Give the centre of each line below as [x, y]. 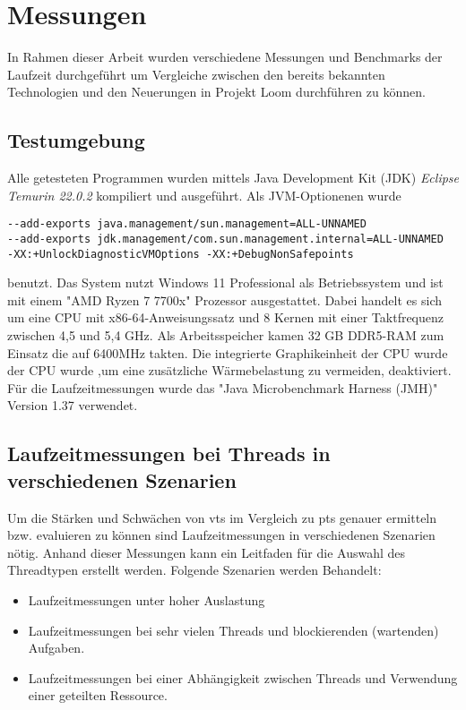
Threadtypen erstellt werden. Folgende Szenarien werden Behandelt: [194, 570]
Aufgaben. [56, 648]
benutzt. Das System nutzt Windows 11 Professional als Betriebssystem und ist [225, 282]
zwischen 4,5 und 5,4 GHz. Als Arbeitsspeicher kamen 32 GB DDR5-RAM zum [226, 335]
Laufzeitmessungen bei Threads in [169, 453]
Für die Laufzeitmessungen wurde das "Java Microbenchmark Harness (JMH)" [223, 387]
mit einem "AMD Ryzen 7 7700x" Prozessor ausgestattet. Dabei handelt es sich [225, 299]
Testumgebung [76, 140]
